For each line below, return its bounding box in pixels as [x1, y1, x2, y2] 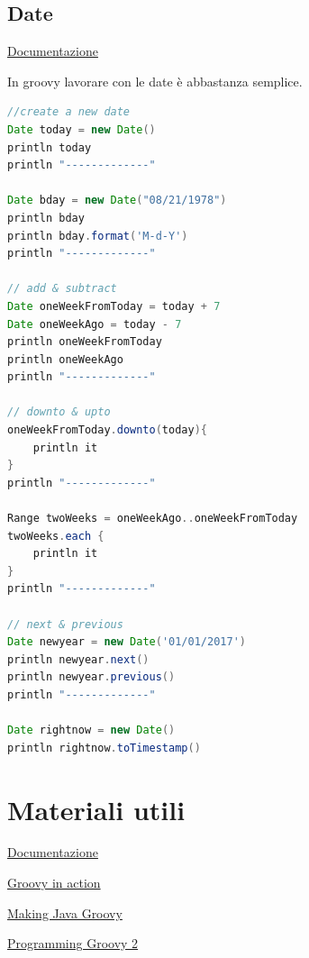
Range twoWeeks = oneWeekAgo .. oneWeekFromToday [7, 512, 298, 525]
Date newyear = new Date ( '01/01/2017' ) [7, 635, 246, 649]
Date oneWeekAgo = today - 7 [7, 317, 182, 331]
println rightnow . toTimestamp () [7, 741, 201, 754]
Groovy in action [7, 873, 101, 892]
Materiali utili [7, 790, 186, 827]
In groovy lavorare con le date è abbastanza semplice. [7, 71, 303, 90]
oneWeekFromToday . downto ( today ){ [7, 424, 207, 437]
